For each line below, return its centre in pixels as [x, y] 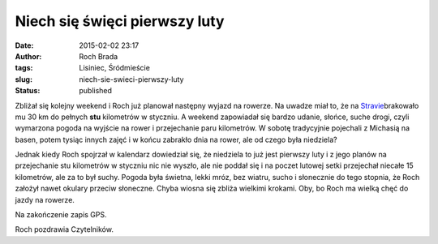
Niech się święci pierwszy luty [120, 21]
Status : [28, 91]
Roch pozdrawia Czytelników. [64, 229]
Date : [24, 45]
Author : [28, 56]
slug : [24, 79]
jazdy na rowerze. [45, 199]
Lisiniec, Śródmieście [114, 68]
